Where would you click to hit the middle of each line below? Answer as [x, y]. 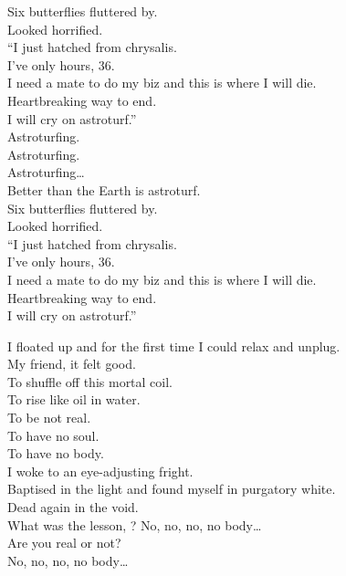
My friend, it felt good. [72, 364]
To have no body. [56, 453]
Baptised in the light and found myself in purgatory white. [172, 489]
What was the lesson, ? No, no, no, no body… [135, 524]
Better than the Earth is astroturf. [104, 189]
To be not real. [49, 418]
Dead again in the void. [73, 507]
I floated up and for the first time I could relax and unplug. [174, 346]
